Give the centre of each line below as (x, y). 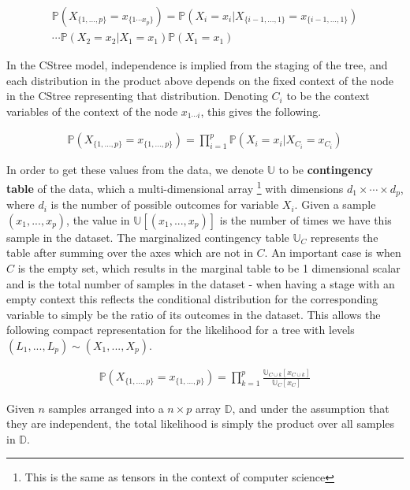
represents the (344, 237)
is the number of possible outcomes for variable (165, 204)
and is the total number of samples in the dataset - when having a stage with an (201, 283)
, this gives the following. (261, 111)
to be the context (328, 96)
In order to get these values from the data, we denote (135, 170)
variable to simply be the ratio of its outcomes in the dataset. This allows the (194, 314)
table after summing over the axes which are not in (130, 252)
